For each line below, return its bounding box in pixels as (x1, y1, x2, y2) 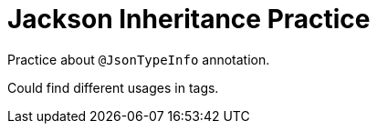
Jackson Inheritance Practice (7, 4, 371, 35)
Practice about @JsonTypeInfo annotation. (7, 51, 270, 67)
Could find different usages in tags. (7, 79, 219, 96)
